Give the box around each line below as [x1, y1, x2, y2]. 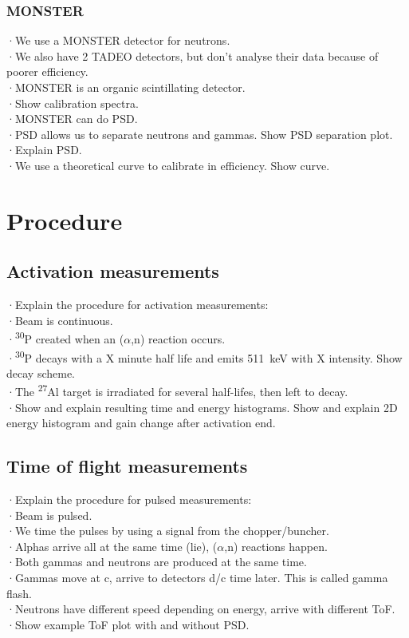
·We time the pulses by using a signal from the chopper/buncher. [6, 522, 329, 539]
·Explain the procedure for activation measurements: [6, 296, 269, 313]
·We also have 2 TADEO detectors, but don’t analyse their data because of [6, 47, 379, 64]
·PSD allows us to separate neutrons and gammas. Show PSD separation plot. [6, 125, 393, 142]
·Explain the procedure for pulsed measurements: [6, 491, 252, 508]
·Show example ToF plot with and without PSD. [6, 616, 250, 632]
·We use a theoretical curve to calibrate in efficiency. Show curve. [6, 157, 330, 173]
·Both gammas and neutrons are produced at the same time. [6, 553, 307, 570]
